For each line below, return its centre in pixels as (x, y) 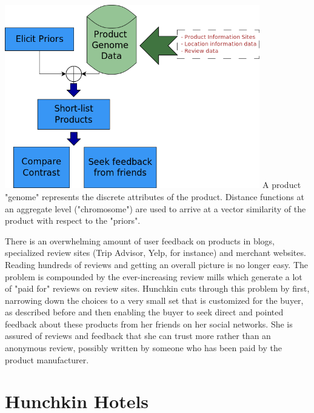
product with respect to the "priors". (73, 220)
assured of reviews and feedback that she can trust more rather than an (138, 336)
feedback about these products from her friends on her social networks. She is (149, 324)
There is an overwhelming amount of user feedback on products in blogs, (140, 240)
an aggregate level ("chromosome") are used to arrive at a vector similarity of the (155, 208)
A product (282, 185)
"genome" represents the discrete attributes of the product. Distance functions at (155, 196)
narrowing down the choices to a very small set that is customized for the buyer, (154, 300)
